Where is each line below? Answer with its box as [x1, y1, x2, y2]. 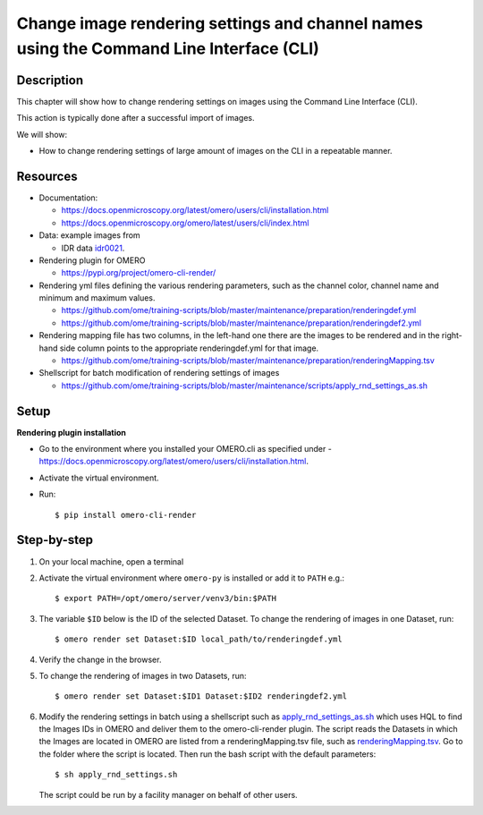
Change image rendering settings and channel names [16, 13, 424, 33]
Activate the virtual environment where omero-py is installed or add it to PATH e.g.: [38, 573, 344, 583]
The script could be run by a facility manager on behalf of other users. [38, 789, 299, 800]
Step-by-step [16, 532, 94, 548]
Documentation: [38, 192, 98, 203]
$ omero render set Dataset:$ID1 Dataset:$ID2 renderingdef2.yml [55, 692, 348, 701]
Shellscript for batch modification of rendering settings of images [38, 368, 280, 378]
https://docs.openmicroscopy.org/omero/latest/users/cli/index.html [61, 217, 309, 228]
